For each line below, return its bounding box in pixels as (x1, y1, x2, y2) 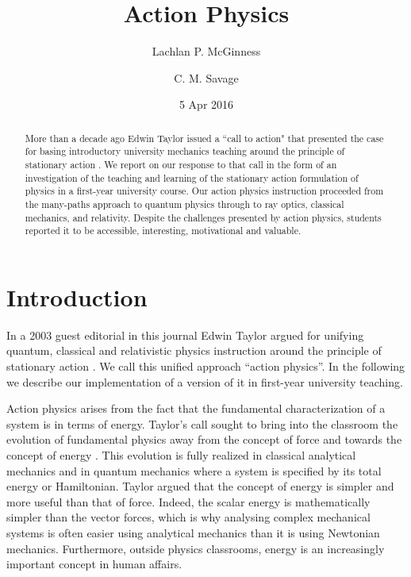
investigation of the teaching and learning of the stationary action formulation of (25, 171, 359, 184)
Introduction (6, 280, 148, 313)
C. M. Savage (174, 69, 239, 86)
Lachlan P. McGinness (152, 43, 261, 60)
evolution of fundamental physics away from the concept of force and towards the (6, 431, 402, 448)
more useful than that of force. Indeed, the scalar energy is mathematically (6, 493, 371, 510)
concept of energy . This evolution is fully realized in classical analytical (6, 447, 356, 464)
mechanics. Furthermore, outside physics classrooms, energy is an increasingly (6, 540, 385, 556)
